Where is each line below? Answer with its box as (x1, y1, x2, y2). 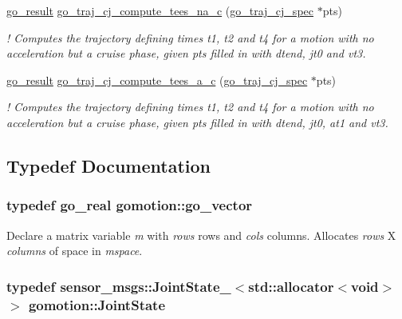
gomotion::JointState (28, 294, 166, 314)
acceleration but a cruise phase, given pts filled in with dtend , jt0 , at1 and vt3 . (6, 114, 388, 130)
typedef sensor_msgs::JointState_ (6, 276, 231, 296)
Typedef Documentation (6, 153, 211, 177)
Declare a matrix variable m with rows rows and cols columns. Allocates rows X (6, 226, 396, 243)
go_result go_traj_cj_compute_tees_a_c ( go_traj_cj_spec (6, 71, 308, 88)
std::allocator (248, 276, 334, 296)
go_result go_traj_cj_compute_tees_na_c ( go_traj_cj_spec (6, 2, 313, 18)
